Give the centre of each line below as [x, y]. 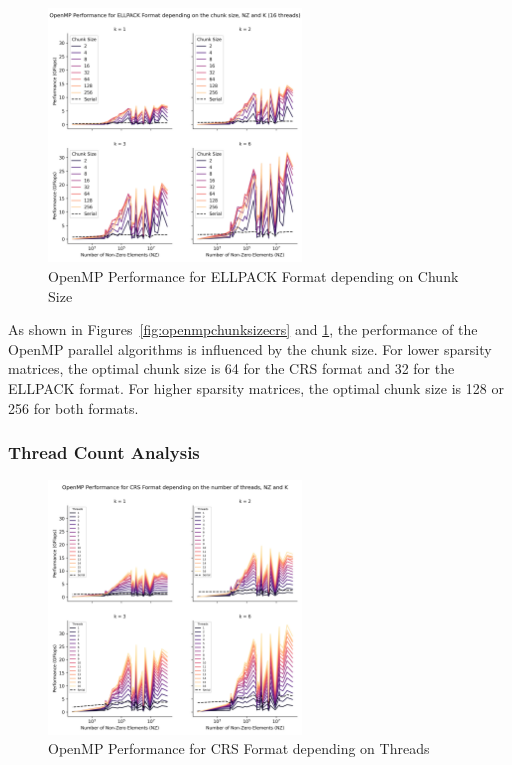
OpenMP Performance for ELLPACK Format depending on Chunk [253, 275]
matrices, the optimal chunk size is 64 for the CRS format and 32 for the [231, 368]
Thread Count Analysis [104, 452]
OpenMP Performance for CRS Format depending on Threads [239, 748]
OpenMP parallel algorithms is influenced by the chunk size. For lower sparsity [250, 348]
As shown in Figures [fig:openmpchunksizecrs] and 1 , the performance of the [243, 329]
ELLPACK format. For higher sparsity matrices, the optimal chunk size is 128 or [256, 387]
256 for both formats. [73, 407]
